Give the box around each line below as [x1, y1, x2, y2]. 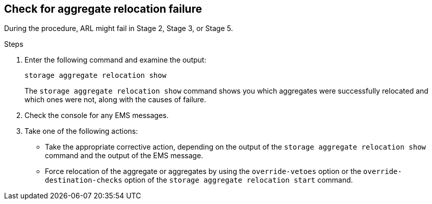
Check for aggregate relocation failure [4, 3, 202, 15]
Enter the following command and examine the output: [24, 55, 207, 65]
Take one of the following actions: [24, 127, 138, 136]
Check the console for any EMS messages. [24, 111, 169, 120]
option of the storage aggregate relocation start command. [124, 176, 353, 185]
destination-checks [45, 176, 122, 185]
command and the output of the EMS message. [45, 151, 204, 160]
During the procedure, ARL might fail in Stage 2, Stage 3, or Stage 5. [4, 24, 233, 33]
